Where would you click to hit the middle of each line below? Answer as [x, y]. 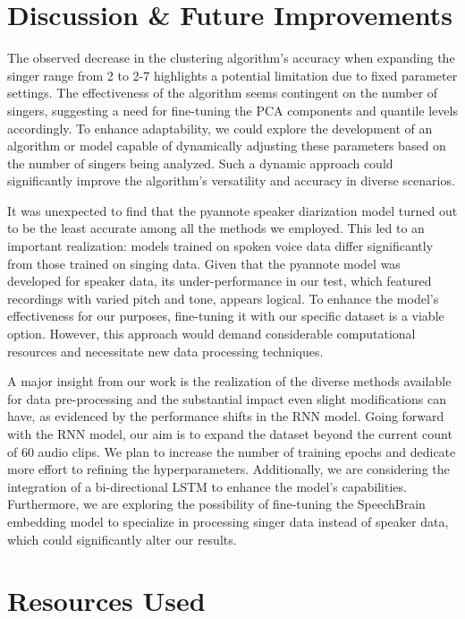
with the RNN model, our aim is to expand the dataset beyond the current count [230, 434]
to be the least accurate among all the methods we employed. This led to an [216, 228]
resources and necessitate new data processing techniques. [165, 351]
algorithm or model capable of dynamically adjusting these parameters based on [227, 146]
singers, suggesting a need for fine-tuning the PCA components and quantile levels [232, 110]
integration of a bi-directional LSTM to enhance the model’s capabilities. [207, 486]
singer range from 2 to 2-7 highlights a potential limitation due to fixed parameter [232, 75]
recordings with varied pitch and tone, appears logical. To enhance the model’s [223, 298]
